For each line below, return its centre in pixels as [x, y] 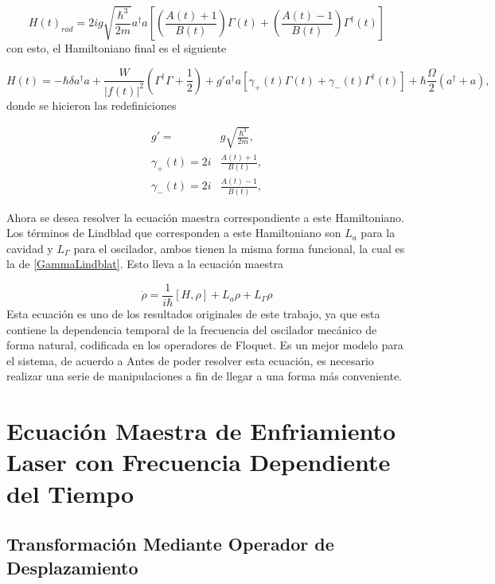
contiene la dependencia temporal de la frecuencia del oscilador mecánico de [192, 329]
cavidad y [30, 248]
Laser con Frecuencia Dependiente [199, 462]
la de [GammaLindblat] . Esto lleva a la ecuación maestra [145, 264]
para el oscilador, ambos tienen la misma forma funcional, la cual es [239, 248]
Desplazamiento [72, 567]
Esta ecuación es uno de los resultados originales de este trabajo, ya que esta [193, 314]
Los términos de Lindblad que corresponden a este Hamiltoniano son [174, 233]
